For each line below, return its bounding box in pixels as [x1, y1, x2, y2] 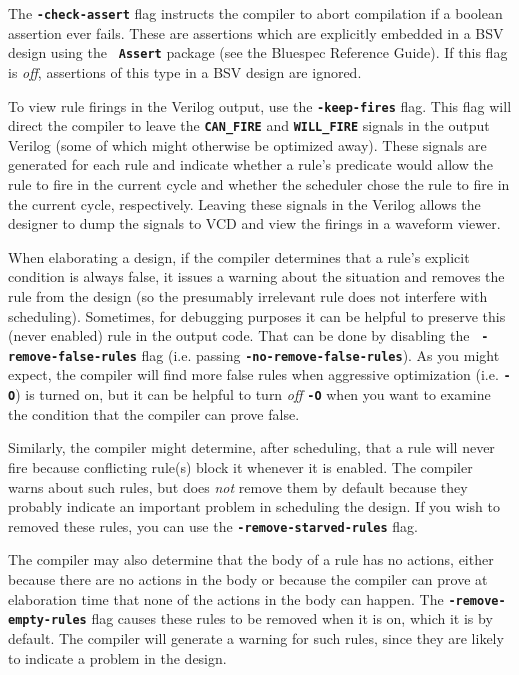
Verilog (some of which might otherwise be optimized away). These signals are [8, 134, 487, 155]
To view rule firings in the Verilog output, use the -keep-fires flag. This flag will [8, 95, 512, 116]
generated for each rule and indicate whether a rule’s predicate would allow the [8, 154, 493, 175]
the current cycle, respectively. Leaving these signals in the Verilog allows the [8, 193, 481, 214]
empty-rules [8, 613, 87, 628]
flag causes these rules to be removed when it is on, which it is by [91, 608, 493, 629]
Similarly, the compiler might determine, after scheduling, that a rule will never [8, 437, 495, 458]
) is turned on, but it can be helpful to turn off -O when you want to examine [15, 384, 491, 405]
